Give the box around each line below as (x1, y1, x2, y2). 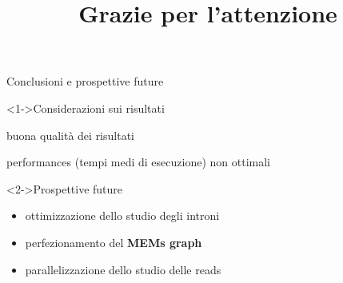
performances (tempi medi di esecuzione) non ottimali (6, 153, 270, 170)
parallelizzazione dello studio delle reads (25, 261, 221, 277)
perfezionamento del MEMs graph (25, 233, 202, 250)
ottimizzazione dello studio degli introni (25, 207, 220, 224)
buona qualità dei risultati (6, 126, 134, 143)
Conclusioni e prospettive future (6, 73, 164, 90)
